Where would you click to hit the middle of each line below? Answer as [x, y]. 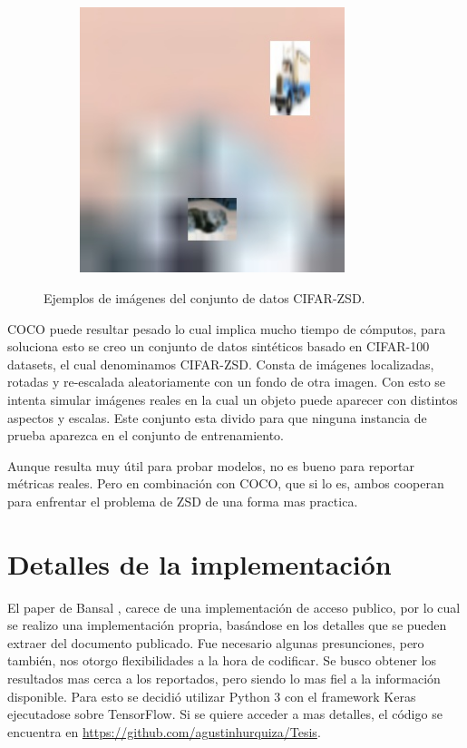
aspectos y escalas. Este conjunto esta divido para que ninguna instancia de [217, 417]
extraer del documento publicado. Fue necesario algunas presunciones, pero [216, 642]
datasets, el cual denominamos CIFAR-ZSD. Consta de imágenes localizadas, [221, 364]
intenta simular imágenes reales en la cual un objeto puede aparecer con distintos [233, 399]
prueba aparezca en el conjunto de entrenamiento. [146, 435]
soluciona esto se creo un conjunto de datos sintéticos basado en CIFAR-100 [219, 346]
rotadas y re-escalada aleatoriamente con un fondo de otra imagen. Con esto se [227, 382]
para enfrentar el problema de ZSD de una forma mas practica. [183, 501]
